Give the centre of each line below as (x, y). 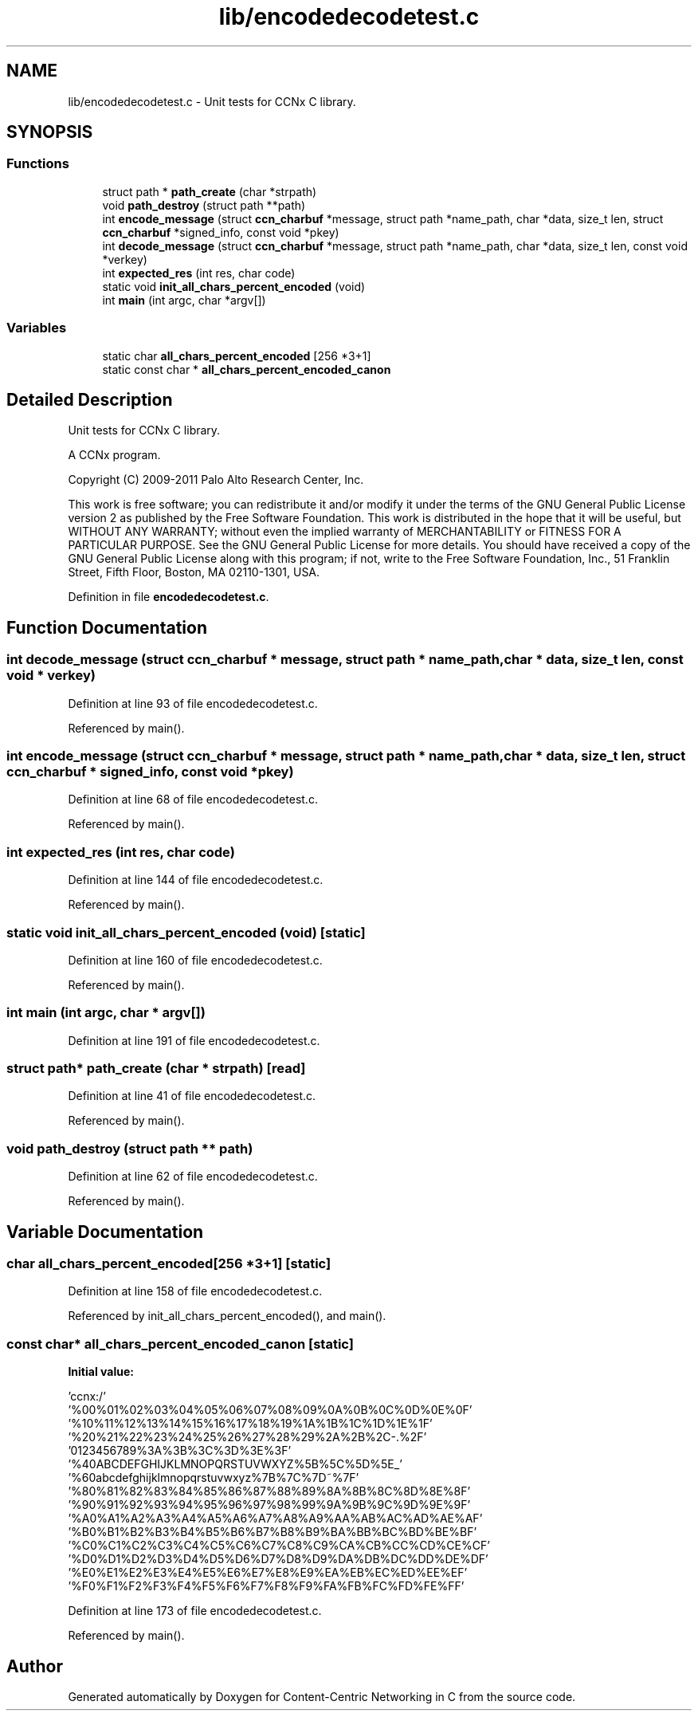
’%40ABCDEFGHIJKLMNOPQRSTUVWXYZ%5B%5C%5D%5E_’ (235, 1464)
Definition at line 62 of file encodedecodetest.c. (193, 1177)
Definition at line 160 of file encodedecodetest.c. (195, 960)
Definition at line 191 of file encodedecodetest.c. (194, 1040)
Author (35, 1666)
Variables (37, 328)
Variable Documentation (105, 1232)
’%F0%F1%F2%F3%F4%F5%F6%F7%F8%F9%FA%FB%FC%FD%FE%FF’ (266, 1586)
